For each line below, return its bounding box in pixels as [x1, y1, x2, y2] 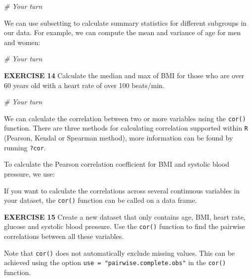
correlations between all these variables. [4, 231, 124, 241]
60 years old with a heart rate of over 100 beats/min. [4, 80, 165, 90]
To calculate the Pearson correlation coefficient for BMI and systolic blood [4, 159, 230, 169]
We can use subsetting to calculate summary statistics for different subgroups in [4, 17, 247, 28]
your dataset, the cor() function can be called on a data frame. [4, 195, 197, 205]
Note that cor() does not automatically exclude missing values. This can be [4, 247, 235, 258]
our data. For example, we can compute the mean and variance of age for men [4, 27, 241, 38]
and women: [4, 37, 41, 47]
